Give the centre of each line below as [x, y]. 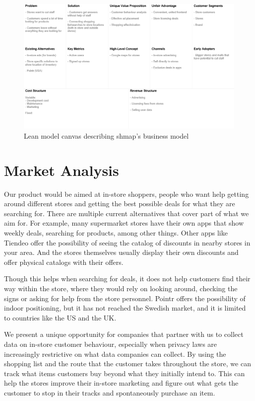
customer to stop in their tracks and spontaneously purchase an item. [110, 392]
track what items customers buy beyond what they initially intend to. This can [125, 373]
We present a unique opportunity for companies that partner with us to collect [124, 334]
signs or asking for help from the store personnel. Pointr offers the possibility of [125, 298]
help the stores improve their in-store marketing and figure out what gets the [121, 383]
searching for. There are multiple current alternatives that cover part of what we [127, 213]
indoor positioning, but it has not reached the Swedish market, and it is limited [125, 308]
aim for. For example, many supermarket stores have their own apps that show [124, 223]
